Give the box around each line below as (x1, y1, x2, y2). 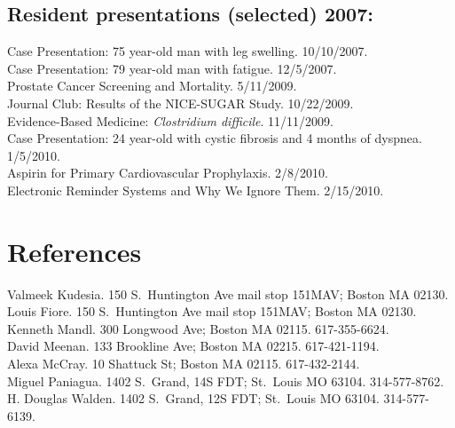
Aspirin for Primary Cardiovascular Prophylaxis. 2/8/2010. (7, 163, 328, 182)
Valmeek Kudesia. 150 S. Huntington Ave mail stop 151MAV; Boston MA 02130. (7, 284, 449, 303)
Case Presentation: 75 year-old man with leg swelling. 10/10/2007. (7, 42, 368, 60)
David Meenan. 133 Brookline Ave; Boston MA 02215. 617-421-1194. (7, 337, 380, 355)
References (7, 233, 142, 269)
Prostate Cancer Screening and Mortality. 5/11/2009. (7, 76, 297, 95)
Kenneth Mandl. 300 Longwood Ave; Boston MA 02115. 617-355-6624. (7, 319, 389, 337)
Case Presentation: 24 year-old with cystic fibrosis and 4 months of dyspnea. (7, 129, 422, 147)
